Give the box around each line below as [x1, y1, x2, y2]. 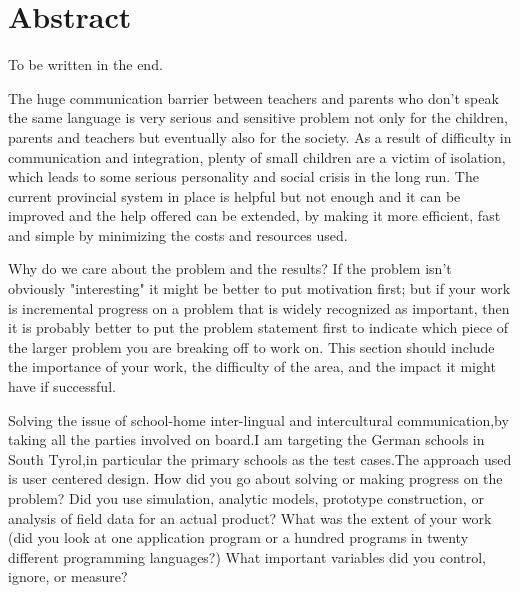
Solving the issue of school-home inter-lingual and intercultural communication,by [8, 409, 509, 430]
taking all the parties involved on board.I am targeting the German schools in [8, 429, 485, 450]
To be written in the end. [8, 54, 163, 75]
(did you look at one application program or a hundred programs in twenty [8, 527, 469, 548]
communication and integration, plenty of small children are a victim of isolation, [8, 146, 506, 167]
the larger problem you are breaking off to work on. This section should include [8, 336, 495, 357]
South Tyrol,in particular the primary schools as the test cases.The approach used [8, 448, 512, 469]
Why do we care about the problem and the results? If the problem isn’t [8, 258, 452, 279]
